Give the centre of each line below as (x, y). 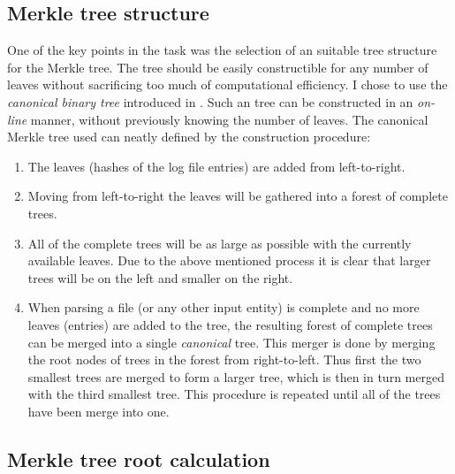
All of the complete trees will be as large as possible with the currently (220, 243)
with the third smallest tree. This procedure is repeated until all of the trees (234, 394)
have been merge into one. (99, 411)
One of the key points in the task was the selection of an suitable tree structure (222, 50)
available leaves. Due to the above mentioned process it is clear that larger (229, 260)
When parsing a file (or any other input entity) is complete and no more (224, 307)
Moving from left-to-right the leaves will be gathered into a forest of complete (238, 196)
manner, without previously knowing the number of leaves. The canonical (229, 119)
